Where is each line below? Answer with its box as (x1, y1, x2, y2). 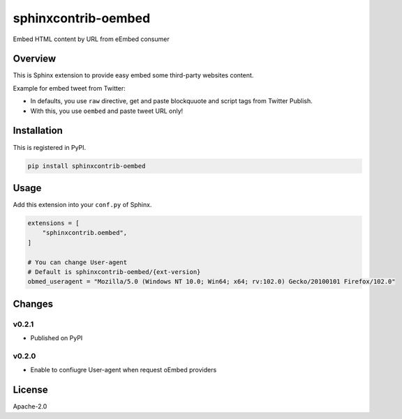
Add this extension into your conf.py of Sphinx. (13, 201, 152, 209)
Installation (13, 125, 63, 137)
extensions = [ (27, 220, 80, 227)
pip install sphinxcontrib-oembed (27, 162, 146, 170)
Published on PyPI (30, 334, 83, 342)
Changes (13, 298, 54, 310)
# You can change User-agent (27, 258, 128, 266)
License (13, 384, 48, 396)
